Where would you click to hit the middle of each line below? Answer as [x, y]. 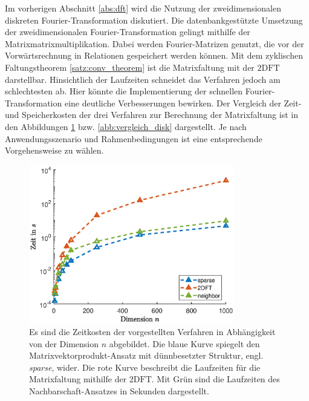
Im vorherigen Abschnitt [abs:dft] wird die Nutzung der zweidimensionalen [143, 8]
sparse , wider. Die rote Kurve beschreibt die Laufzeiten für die [145, 367]
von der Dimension [64, 343]
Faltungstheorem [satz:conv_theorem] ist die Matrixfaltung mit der [130, 67]
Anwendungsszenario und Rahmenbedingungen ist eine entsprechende [134, 138]
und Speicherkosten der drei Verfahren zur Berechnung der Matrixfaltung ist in [151, 115]
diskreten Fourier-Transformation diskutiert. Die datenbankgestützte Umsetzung [154, 20]
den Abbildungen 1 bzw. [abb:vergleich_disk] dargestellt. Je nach [126, 126]
